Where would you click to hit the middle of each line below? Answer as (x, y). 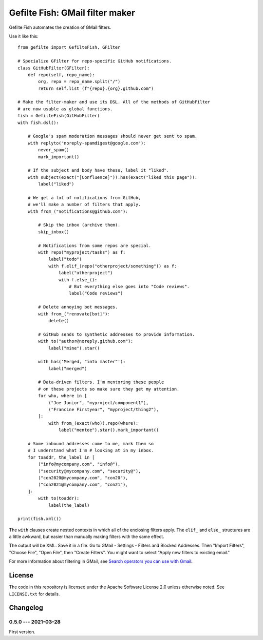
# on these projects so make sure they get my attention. (109, 389)
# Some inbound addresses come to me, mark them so (91, 444)
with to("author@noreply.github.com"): (86, 341)
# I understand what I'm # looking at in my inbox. (91, 451)
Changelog (26, 608)
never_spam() (54, 150)
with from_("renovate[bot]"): (74, 314)
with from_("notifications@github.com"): (78, 211)
